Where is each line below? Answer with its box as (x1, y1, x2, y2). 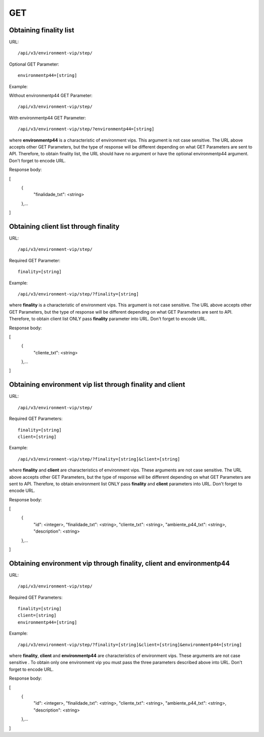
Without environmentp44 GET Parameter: (9, 93, 93, 98)
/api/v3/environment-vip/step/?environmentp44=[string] (18, 126, 154, 132)
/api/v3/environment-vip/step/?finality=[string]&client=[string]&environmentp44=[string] (18, 642, 242, 647)
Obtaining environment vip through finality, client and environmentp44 (9, 559, 230, 567)
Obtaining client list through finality (9, 222, 120, 230)
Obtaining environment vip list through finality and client (9, 380, 185, 389)
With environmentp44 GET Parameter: (9, 115, 87, 121)
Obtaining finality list (9, 26, 74, 34)
